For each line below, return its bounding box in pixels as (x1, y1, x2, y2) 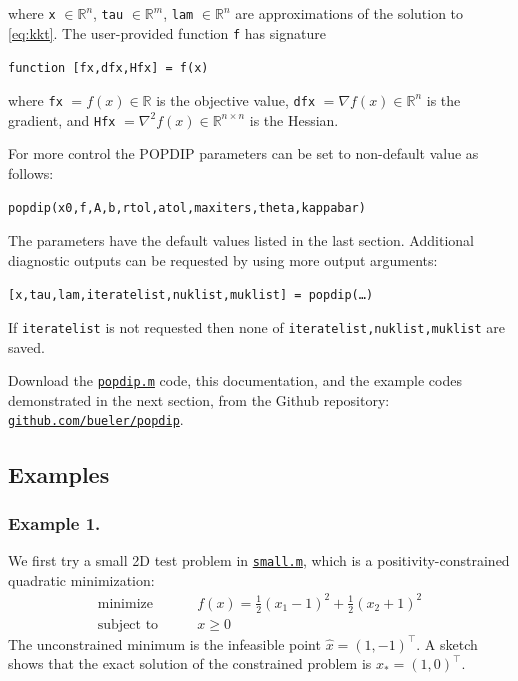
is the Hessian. (249, 109, 339, 130)
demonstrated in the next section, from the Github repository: (8, 389, 390, 410)
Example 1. (8, 510, 101, 535)
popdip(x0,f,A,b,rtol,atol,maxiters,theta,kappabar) (8, 201, 366, 216)
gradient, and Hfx (8, 109, 116, 130)
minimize (97, 596, 153, 611)
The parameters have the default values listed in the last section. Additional (8, 230, 474, 251)
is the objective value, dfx (156, 89, 316, 110)
